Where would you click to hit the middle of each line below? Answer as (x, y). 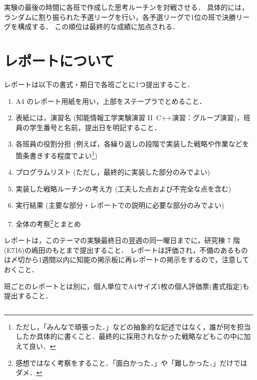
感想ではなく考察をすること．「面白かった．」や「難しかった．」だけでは (131, 362)
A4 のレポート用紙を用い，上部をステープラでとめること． (111, 101)
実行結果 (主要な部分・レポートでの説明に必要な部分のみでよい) (120, 205)
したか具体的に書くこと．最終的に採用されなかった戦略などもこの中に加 (133, 336)
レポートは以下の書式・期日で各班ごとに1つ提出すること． (99, 84)
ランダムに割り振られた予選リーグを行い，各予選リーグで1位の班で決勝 (120, 17)
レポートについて (59, 60)
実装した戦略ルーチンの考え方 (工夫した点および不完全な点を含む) (123, 188)
